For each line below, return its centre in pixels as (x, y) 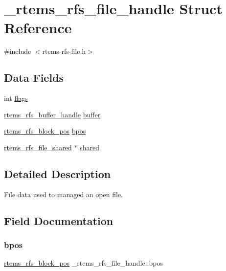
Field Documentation (59, 220)
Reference (38, 28)
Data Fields (34, 78)
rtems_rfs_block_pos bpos (45, 131)
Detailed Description (57, 173)
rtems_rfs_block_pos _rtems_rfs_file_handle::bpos (83, 263)
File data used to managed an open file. (63, 194)
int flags (16, 98)
